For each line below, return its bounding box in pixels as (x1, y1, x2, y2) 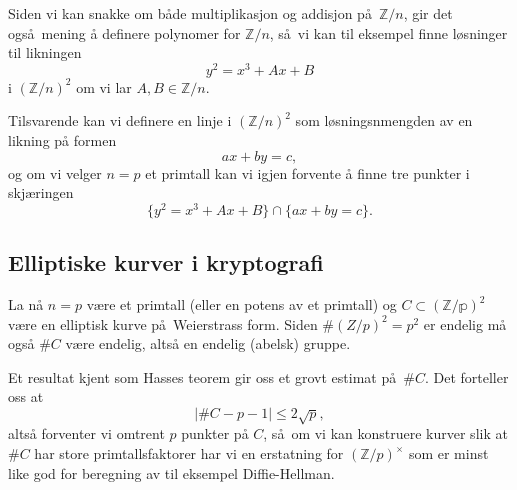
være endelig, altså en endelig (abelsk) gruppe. (65, 333, 351, 354)
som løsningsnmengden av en (295, 110, 473, 131)
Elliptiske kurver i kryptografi (8, 247, 324, 278)
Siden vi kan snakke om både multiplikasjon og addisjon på (8, 3, 372, 23)
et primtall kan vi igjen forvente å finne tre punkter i (145, 162, 470, 183)
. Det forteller (424, 366, 509, 387)
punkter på (181, 423, 249, 444)
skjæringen (8, 182, 74, 203)
